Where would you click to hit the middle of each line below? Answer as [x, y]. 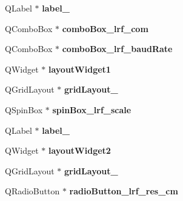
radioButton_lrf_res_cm [124, 191]
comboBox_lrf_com [105, 28]
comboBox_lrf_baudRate [117, 49]
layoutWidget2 [79, 150]
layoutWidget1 [79, 69]
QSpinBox [24, 109]
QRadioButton [32, 191]
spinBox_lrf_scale [92, 109]
